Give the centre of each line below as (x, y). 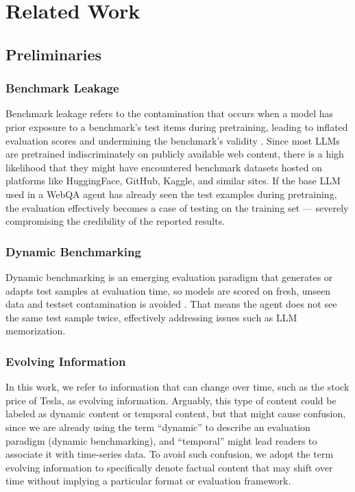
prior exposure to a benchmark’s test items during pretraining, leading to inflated (177, 126)
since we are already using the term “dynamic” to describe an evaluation (158, 427)
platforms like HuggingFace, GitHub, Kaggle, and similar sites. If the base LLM (173, 181)
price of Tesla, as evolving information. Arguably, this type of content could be (171, 400)
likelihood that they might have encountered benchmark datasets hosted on (164, 167)
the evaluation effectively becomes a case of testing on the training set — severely (177, 207)
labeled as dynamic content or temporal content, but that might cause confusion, (176, 414)
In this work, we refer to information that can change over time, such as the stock (177, 387)
